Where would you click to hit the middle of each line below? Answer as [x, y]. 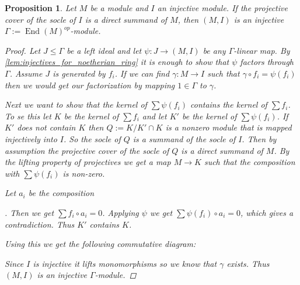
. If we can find [142, 73]
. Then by [259, 138]
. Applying [121, 212]
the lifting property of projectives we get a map [88, 162]
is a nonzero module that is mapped [229, 127]
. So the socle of [92, 138]
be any [214, 50]
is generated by [79, 73]
